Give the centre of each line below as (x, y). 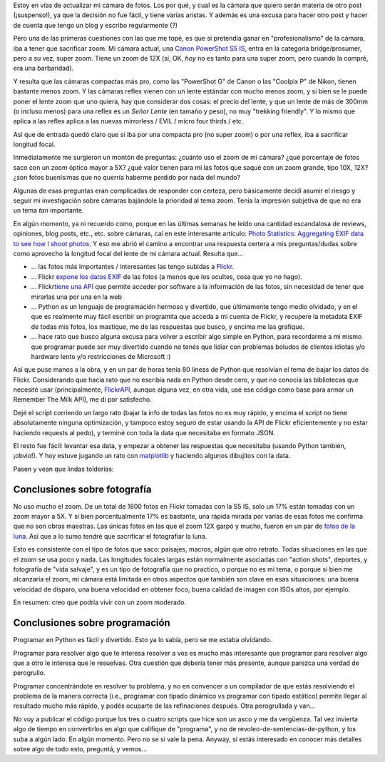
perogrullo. (29, 673)
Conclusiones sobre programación (92, 623)
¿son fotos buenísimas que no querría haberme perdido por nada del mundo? (127, 178)
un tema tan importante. (48, 210)
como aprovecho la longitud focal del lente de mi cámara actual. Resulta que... (128, 253)
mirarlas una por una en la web (77, 297)
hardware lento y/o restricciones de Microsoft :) (101, 356)
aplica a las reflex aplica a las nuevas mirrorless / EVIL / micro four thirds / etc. (128, 121)
